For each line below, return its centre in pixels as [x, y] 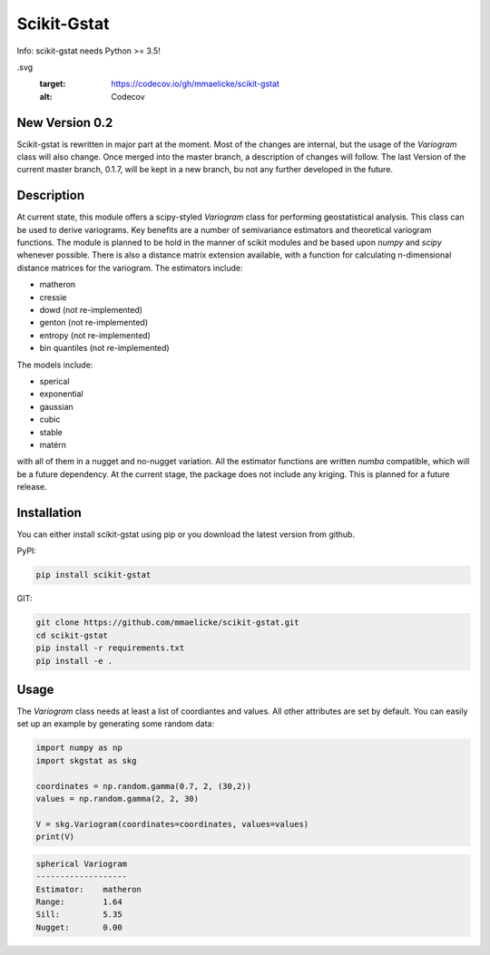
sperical [54, 381]
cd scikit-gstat [72, 635]
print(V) [55, 837]
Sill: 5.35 [79, 915]
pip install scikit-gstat [93, 575]
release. [32, 487]
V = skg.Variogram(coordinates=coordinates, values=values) [172, 824]
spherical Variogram [81, 863]
